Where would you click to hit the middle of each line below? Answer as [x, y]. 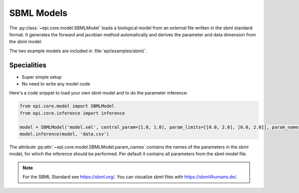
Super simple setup [42, 77]
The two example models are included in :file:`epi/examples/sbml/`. [78, 51]
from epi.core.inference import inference [72, 113]
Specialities [28, 65]
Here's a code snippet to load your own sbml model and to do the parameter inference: [98, 93]
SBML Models [38, 13]
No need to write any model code [56, 84]
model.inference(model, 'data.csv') [65, 134]
